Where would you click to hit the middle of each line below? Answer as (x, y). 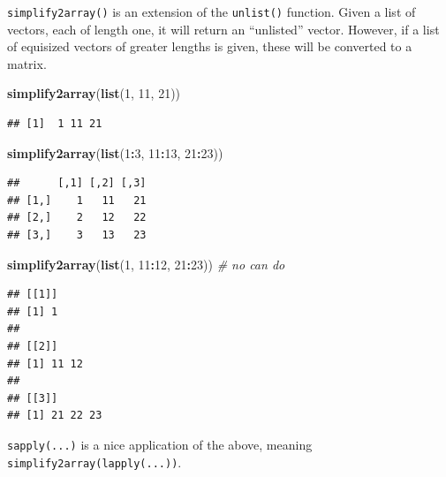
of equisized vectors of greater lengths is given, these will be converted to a (210, 46)
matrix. (27, 63)
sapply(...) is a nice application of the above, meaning (160, 444)
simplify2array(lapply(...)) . (94, 462)
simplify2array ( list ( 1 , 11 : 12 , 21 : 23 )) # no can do (146, 264)
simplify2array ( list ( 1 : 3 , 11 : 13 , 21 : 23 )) (115, 152)
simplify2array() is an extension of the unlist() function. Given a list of (212, 11)
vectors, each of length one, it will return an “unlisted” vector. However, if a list (223, 29)
